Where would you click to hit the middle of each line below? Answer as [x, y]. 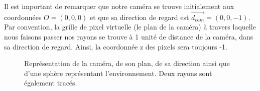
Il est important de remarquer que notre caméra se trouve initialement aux [119, 6]
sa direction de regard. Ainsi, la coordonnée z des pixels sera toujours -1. [116, 46]
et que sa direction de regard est [140, 17]
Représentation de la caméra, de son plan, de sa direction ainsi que [127, 63]
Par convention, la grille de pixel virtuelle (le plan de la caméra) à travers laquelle [130, 27]
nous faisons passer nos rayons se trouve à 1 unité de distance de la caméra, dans [129, 36]
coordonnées [23, 17]
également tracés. [51, 83]
